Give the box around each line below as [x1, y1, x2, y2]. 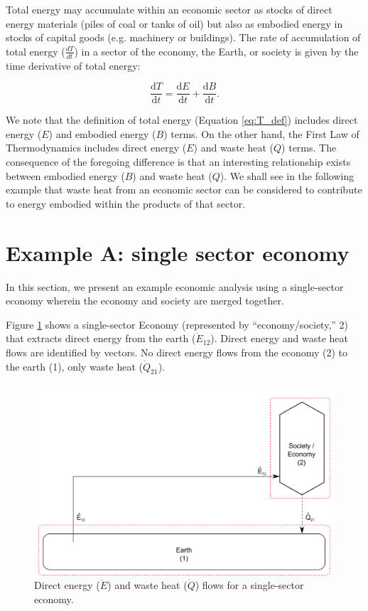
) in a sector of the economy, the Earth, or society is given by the [74, 43, 359, 58]
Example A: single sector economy [6, 238, 350, 267]
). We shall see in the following [220, 168, 355, 183]
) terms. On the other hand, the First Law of [163, 126, 359, 141]
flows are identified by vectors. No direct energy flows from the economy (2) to [6, 344, 348, 359]
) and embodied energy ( [48, 126, 156, 141]
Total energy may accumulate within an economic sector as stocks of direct [6, 2, 332, 16]
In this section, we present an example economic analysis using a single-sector [6, 279, 344, 294]
